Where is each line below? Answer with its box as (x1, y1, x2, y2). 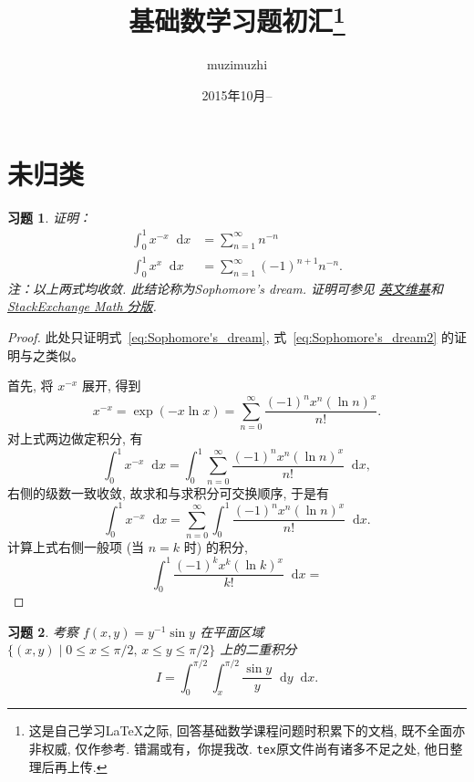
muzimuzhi (206, 55, 268, 74)
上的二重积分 (220, 640, 297, 659)
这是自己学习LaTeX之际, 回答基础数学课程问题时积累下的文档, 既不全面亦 (28, 721, 466, 740)
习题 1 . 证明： (7, 207, 91, 226)
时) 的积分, (183, 537, 248, 556)
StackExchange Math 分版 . (7, 297, 157, 316)
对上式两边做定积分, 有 (7, 429, 143, 448)
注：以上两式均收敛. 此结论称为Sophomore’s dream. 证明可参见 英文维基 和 (7, 278, 444, 297)
